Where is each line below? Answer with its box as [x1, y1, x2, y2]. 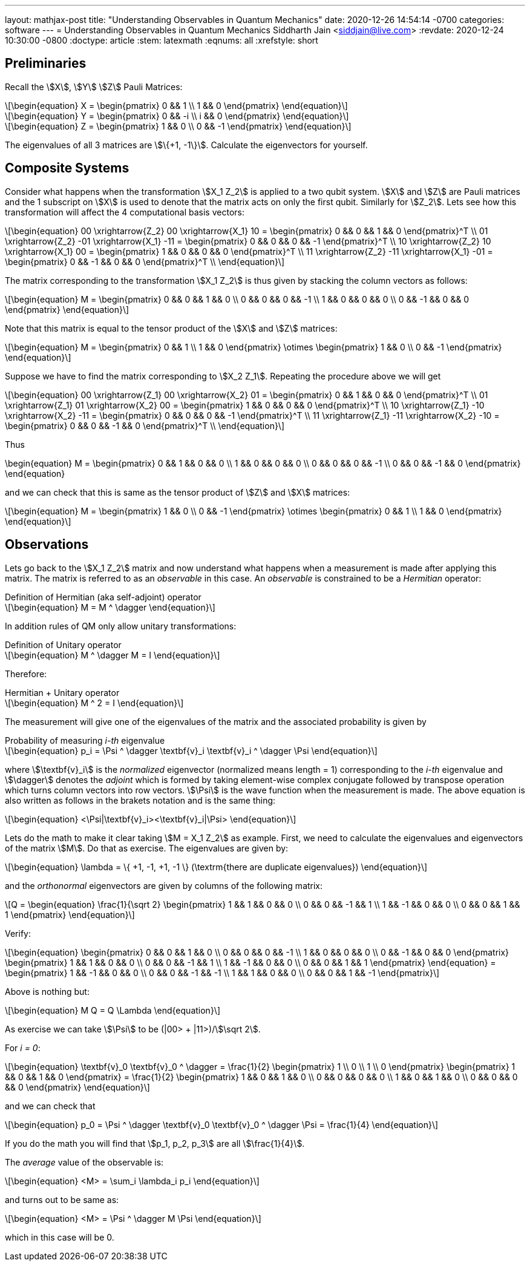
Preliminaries [5, 56, 87, 71]
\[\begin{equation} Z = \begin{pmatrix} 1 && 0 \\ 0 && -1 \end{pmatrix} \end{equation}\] [5, 120, 352, 131]
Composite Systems [5, 160, 129, 176]
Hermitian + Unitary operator [5, 687, 120, 698]
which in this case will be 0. [5, 1232, 114, 1242]
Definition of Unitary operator [5, 639, 122, 650]
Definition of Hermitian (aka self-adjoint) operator [5, 591, 201, 602]
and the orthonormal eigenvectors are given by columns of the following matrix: [5, 880, 323, 891]
